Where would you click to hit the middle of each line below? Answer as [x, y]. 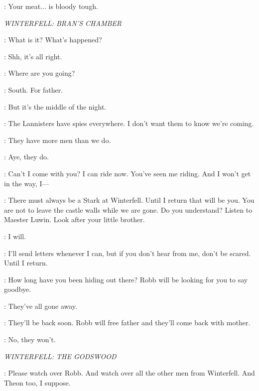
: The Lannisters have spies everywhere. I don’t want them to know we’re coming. [129, 123]
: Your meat [22, 6]
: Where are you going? [40, 73]
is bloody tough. [73, 6]
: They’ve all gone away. [41, 306]
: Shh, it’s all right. [33, 56]
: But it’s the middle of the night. [55, 106]
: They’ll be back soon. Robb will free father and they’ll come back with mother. [127, 323]
